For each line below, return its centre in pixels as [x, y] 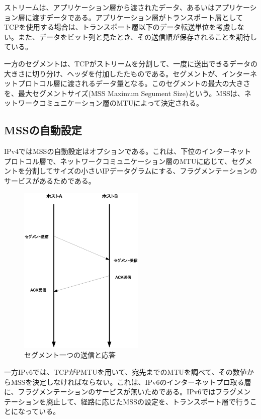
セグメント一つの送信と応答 [70, 355]
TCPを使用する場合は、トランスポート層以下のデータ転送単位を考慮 [117, 27]
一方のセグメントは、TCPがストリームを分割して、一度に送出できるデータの [131, 63]
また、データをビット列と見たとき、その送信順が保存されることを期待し [138, 36]
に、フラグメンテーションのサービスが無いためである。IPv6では [110, 392]
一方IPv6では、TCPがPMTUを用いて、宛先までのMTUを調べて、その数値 [125, 372]
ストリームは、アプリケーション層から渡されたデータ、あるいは [109, 7]
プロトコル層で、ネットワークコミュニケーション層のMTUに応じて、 [118, 161]
